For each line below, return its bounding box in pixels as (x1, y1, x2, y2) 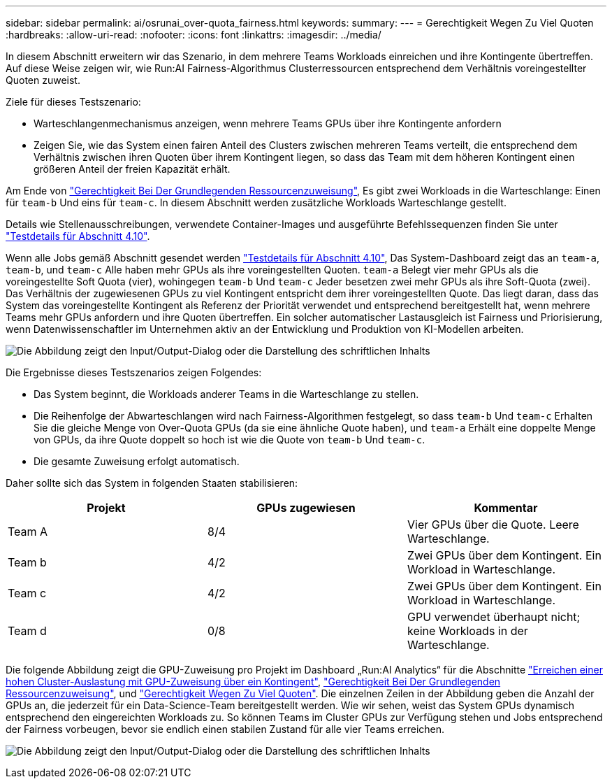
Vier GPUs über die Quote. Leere (407, 518, 579, 532)
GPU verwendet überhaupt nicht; (407, 610, 581, 624)
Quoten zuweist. (6, 74, 80, 86)
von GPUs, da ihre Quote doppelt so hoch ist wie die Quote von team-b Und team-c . (34, 434, 425, 446)
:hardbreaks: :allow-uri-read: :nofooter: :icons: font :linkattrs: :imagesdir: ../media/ (6, 29, 381, 41)
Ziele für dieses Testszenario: (6, 96, 141, 108)
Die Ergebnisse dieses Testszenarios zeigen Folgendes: (6, 366, 262, 378)
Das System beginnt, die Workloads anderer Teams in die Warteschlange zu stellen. (34, 388, 419, 400)
